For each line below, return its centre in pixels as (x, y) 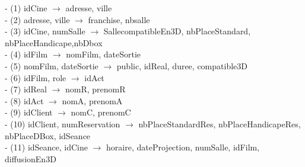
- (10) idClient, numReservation (63, 123)
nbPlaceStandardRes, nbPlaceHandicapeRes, (220, 123)
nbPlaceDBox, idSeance (48, 135)
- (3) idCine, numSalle (45, 31)
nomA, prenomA (92, 100)
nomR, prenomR (96, 89)
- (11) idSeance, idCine (46, 147)
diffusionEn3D (31, 158)
